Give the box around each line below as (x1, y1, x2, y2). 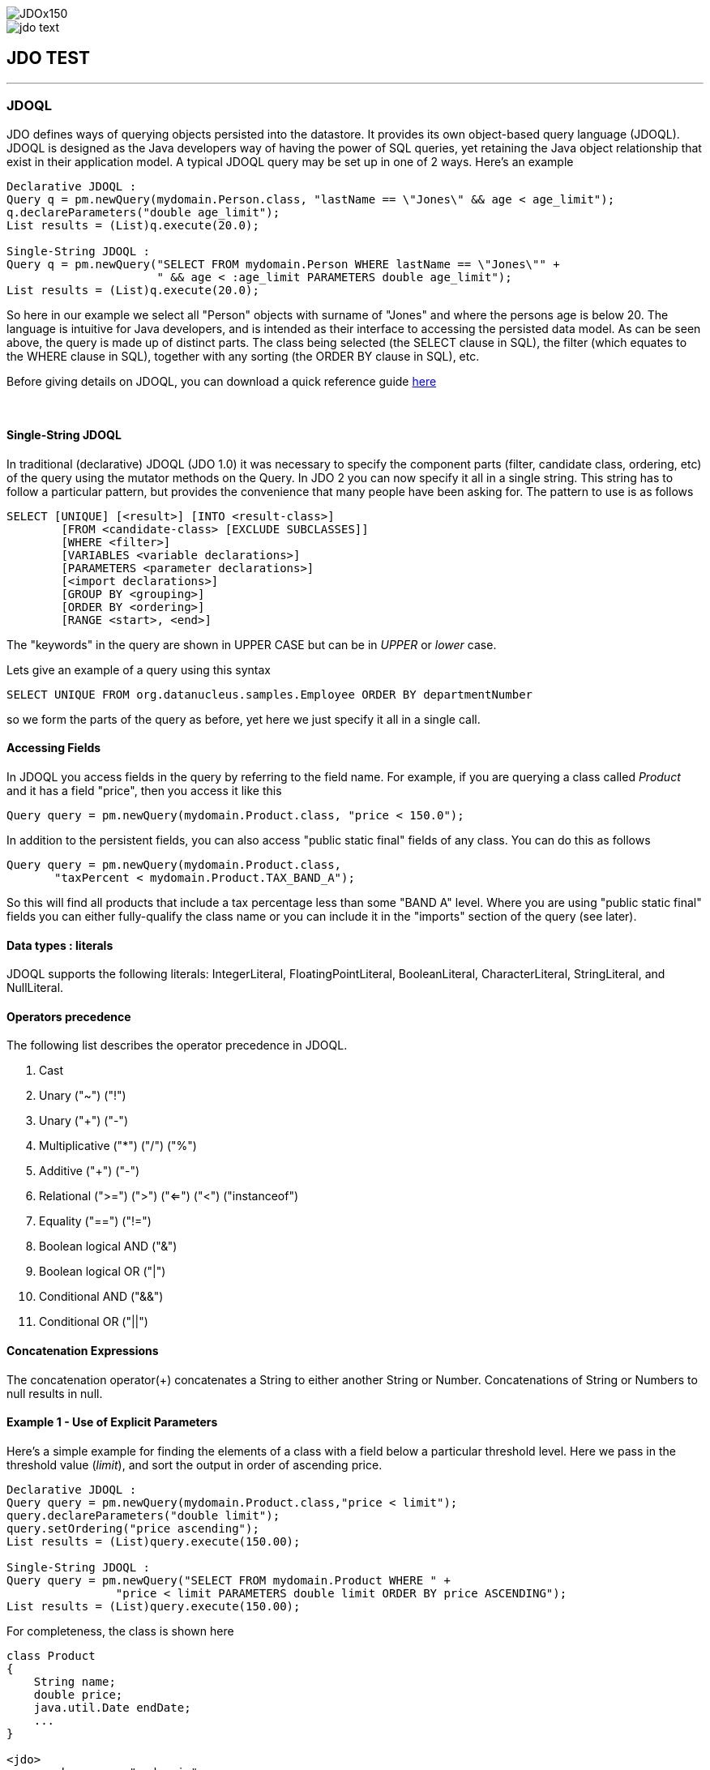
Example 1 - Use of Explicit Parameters (6, 1415, 218, 1430)
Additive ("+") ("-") (39, 1164, 140, 1178)
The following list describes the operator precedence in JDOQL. (6, 1038, 348, 1053)
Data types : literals (6, 938, 113, 952)
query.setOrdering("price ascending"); (6, 1521, 259, 1535)
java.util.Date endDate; (33, 1700, 191, 1714)
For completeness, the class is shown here (6, 1623, 234, 1638)
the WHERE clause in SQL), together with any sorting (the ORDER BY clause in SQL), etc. (6, 348, 480, 363)
